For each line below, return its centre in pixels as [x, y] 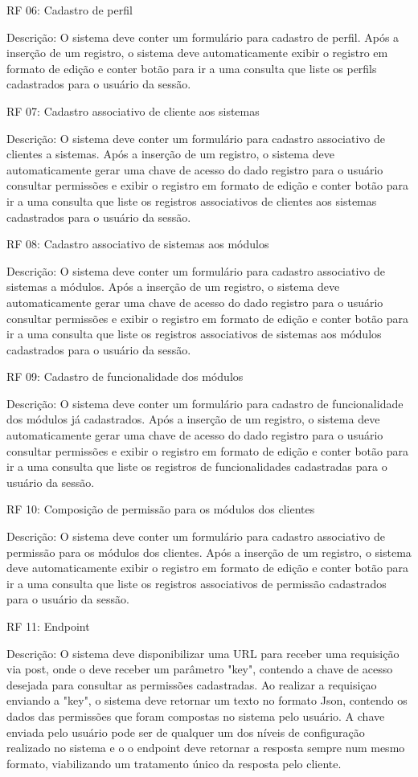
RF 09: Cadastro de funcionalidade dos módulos [125, 376]
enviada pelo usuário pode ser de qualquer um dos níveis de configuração [186, 732]
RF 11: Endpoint [48, 626]
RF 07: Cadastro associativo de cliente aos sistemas [133, 110]
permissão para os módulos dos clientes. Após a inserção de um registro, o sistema [209, 552]
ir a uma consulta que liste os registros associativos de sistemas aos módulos [194, 334]
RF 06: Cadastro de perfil [70, 10]
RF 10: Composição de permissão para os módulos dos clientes [161, 509]
